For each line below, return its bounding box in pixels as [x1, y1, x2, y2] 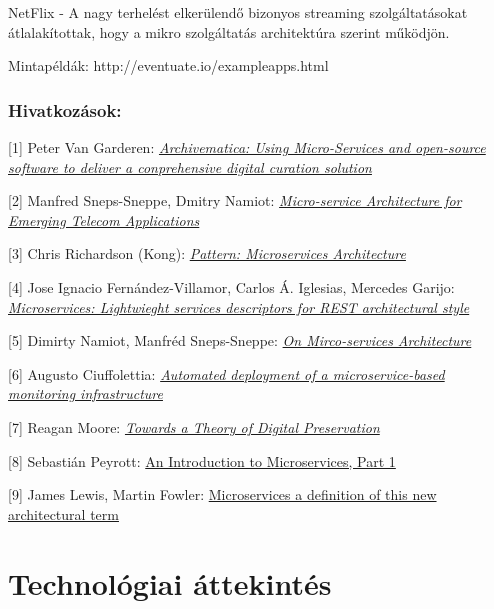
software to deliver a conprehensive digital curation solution [8, 156, 372, 177]
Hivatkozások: [8, 97, 122, 122]
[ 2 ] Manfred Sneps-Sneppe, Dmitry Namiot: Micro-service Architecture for [8, 190, 462, 211]
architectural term [8, 503, 119, 524]
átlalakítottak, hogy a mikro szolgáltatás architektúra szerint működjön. [8, 21, 450, 42]
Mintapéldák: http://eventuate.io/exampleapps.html [8, 55, 329, 76]
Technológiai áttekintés [8, 562, 332, 603]
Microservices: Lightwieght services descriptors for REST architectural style [8, 296, 470, 317]
